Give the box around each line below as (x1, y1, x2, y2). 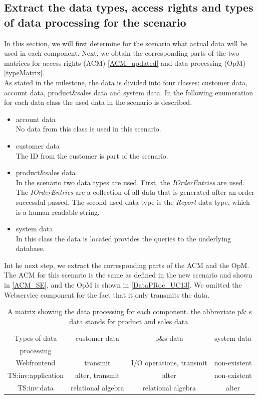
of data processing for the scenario (4, 14, 186, 30)
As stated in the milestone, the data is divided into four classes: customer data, (4, 77, 247, 87)
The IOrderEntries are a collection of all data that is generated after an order (16, 187, 254, 197)
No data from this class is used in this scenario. (16, 123, 161, 134)
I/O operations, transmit (131, 357, 207, 368)
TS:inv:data (18, 382, 54, 393)
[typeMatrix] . (4, 67, 45, 78)
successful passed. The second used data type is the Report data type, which (16, 196, 250, 207)
